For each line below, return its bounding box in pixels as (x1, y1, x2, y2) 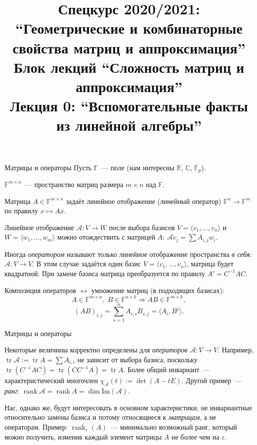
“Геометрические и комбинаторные (15, 18, 243, 38)
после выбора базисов (109, 222, 175, 232)
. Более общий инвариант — (123, 364, 210, 375)
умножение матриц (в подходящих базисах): (91, 285, 224, 295)
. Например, (217, 345, 254, 355)
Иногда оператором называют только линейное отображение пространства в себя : (4, 248, 252, 259)
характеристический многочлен (4, 375, 98, 386)
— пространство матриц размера (25, 179, 124, 189)
